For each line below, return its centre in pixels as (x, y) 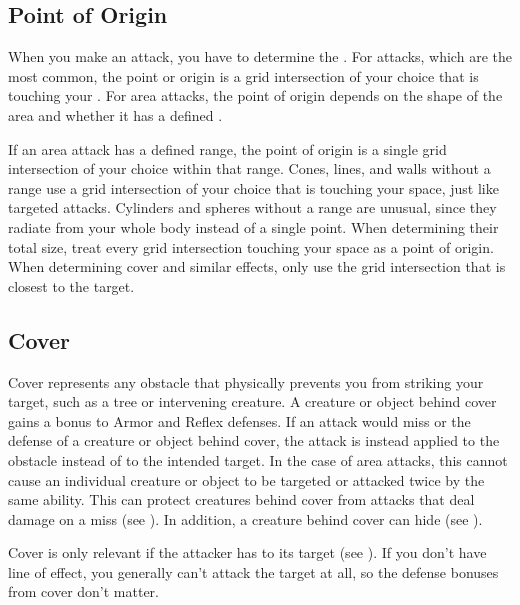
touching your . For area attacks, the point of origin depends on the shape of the (255, 95)
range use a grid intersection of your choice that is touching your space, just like (253, 187)
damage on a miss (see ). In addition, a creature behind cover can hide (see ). (245, 518)
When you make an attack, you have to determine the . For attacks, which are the (260, 56)
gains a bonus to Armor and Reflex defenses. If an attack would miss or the (239, 420)
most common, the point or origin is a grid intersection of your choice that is (243, 75)
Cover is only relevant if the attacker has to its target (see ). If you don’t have (247, 552)
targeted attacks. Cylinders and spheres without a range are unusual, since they (252, 207)
